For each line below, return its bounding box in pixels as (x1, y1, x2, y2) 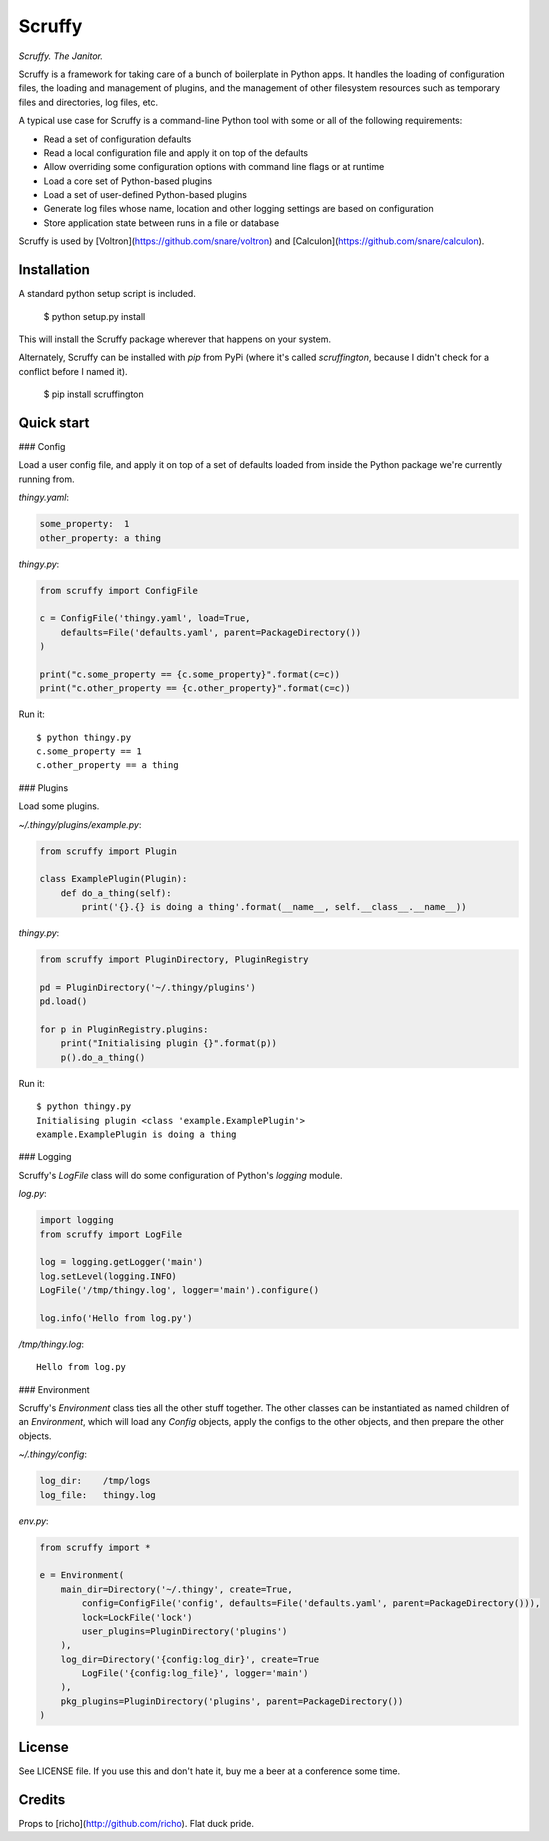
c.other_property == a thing (36, 760, 179, 771)
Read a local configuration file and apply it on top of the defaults (43, 146, 309, 159)
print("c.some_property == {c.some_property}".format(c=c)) (39, 668, 341, 680)
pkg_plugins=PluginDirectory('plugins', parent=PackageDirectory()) (60, 1695, 404, 1707)
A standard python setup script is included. (18, 288, 197, 300)
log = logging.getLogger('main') (39, 1256, 204, 1268)
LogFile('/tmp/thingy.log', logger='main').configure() (39, 1285, 320, 1296)
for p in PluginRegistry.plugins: (39, 1024, 209, 1035)
